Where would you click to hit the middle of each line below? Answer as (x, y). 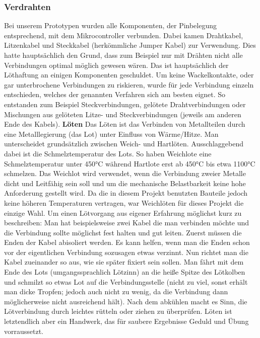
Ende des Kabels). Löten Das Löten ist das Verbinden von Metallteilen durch (125, 124)
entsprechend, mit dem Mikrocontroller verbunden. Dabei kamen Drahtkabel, (124, 35)
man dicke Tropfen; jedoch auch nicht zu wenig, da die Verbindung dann (116, 291)
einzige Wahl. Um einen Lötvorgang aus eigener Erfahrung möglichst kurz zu (123, 213)
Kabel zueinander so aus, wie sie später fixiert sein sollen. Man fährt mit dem (124, 262)
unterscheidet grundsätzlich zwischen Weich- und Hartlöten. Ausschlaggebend (124, 144)
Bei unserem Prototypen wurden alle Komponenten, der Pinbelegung (111, 25)
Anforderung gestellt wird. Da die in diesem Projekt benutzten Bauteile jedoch (126, 193)
